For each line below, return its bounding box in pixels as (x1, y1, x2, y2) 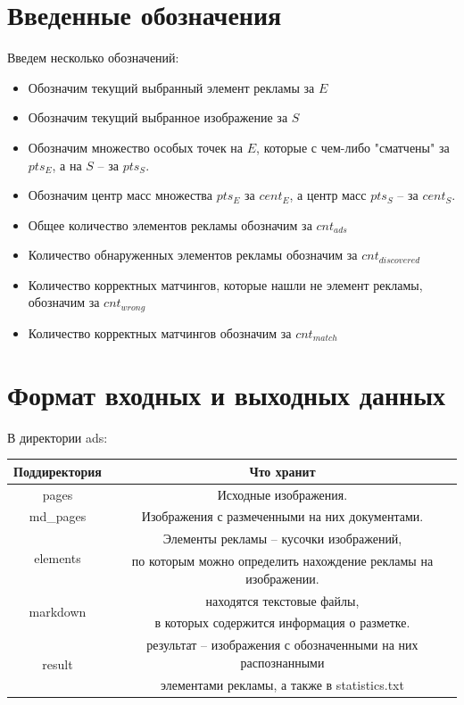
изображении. (245, 568, 319, 587)
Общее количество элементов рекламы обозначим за (28, 215, 312, 234)
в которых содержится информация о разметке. (154, 613, 410, 632)
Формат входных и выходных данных (7, 376, 446, 412)
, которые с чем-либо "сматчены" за (256, 137, 450, 156)
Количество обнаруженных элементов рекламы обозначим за (28, 245, 358, 264)
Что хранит (249, 461, 316, 480)
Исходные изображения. (217, 485, 348, 503)
